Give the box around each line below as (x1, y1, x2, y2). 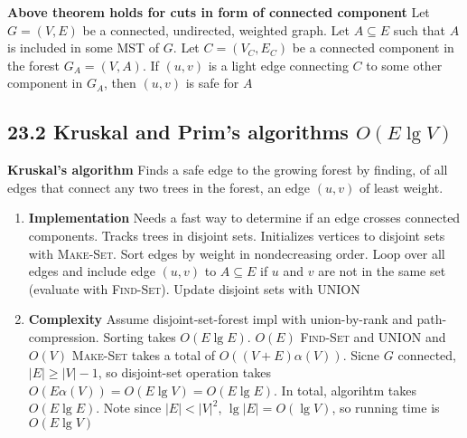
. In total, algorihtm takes (274, 380, 417, 399)
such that (393, 20, 446, 39)
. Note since (96, 398, 162, 417)
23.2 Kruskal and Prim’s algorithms (7, 118, 349, 146)
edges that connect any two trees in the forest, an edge (7, 177, 311, 196)
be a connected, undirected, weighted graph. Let (82, 20, 350, 39)
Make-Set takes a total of (71, 345, 216, 364)
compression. (28, 327, 99, 346)
